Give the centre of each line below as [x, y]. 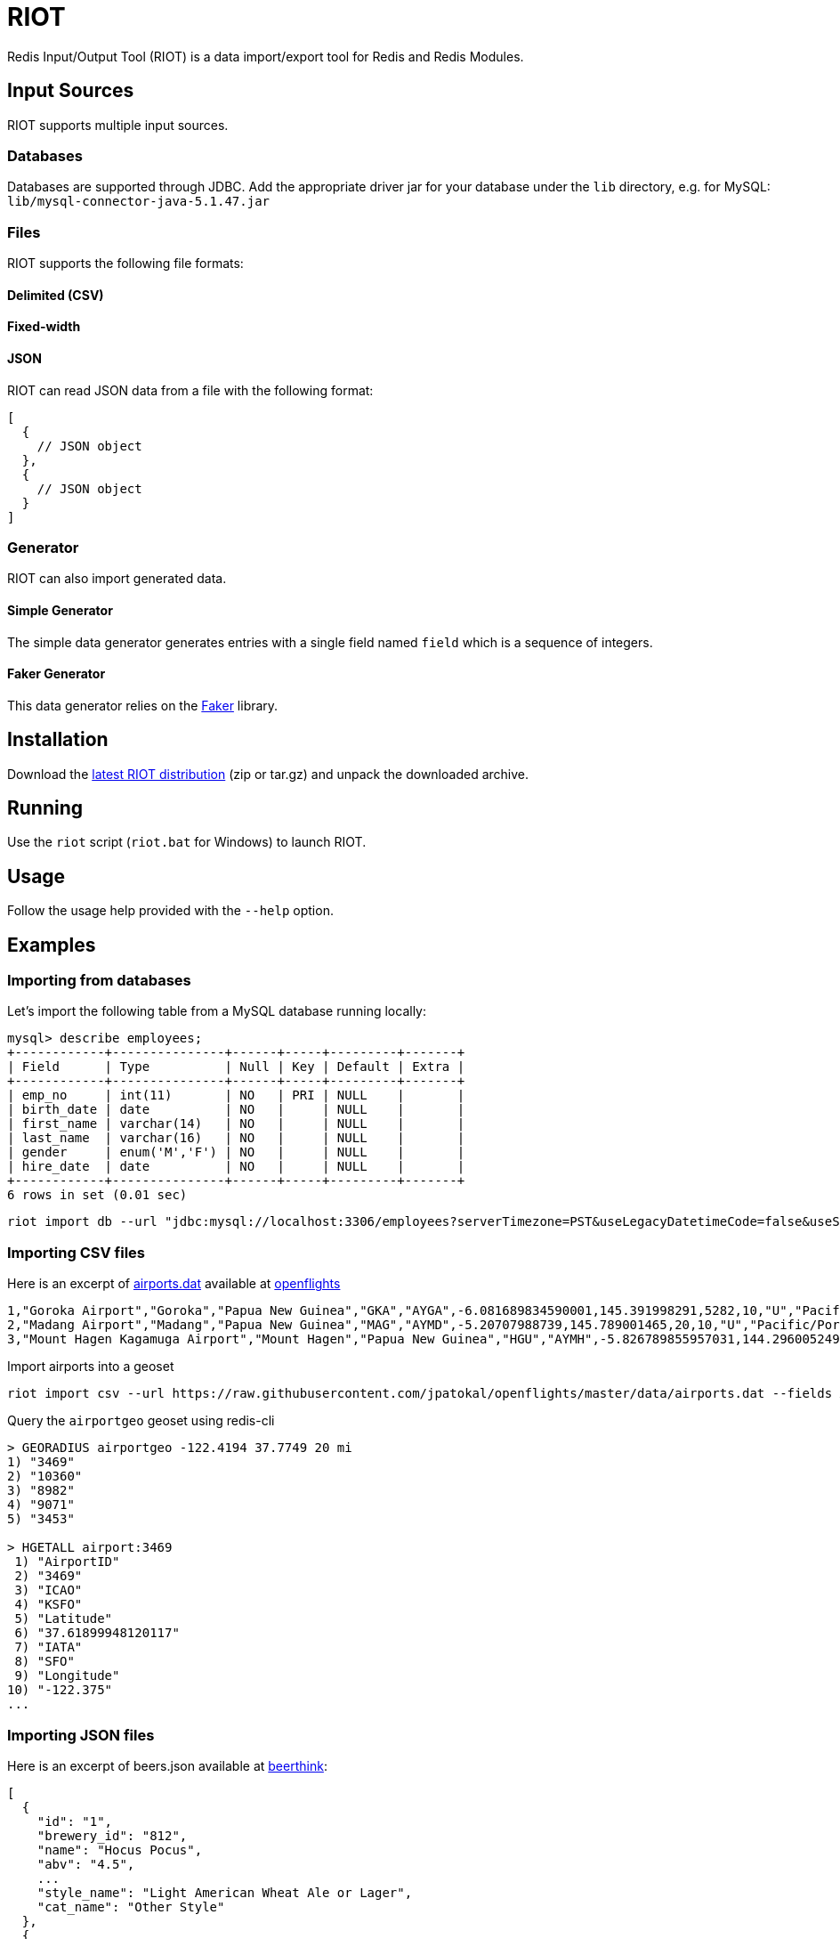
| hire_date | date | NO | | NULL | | [236, 1167]
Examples [52, 945]
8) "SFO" [44, 1662]
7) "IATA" [48, 1647]
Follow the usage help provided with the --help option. [170, 911]
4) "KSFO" [48, 1605]
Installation [58, 740]
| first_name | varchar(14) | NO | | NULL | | [236, 1124]
